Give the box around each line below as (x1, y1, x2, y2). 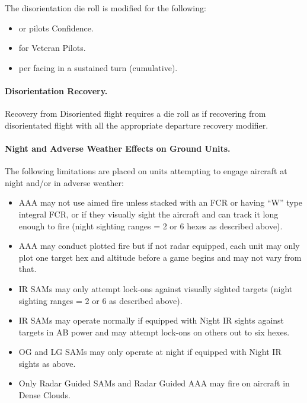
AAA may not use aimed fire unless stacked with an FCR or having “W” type (18, 196, 303, 209)
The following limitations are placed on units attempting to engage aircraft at (5, 165, 287, 177)
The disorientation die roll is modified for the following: (5, 2, 206, 14)
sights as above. (18, 357, 76, 369)
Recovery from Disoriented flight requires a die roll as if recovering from (5, 107, 266, 120)
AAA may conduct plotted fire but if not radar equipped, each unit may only (18, 239, 300, 252)
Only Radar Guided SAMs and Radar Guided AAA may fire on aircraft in (18, 377, 290, 389)
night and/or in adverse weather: (5, 176, 124, 188)
